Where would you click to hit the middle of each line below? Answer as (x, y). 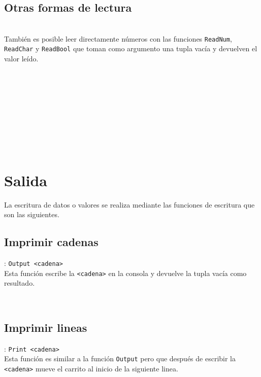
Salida (26, 180)
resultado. (20, 283)
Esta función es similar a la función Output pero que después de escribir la (120, 358)
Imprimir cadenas (51, 242)
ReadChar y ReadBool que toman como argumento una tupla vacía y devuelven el (131, 48)
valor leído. (21, 59)
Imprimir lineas (46, 327)
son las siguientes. (32, 214)
